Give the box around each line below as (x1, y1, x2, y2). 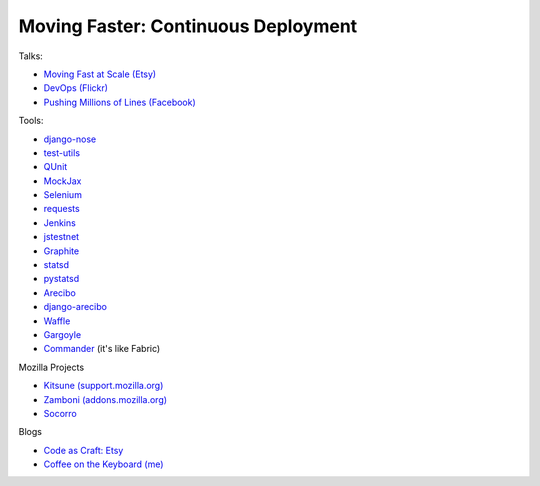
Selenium (43, 189, 82, 201)
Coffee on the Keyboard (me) (43, 458, 164, 470)
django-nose (43, 133, 97, 145)
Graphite (43, 245, 80, 257)
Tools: (18, 115, 44, 127)
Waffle (43, 315, 71, 327)
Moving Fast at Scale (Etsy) (43, 68, 157, 80)
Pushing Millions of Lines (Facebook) (43, 96, 197, 108)
